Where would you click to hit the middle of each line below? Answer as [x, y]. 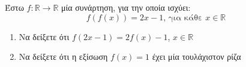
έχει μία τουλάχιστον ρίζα [196, 57]
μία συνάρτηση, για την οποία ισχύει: [126, 7]
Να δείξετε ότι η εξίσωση [63, 57]
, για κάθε [183, 18]
